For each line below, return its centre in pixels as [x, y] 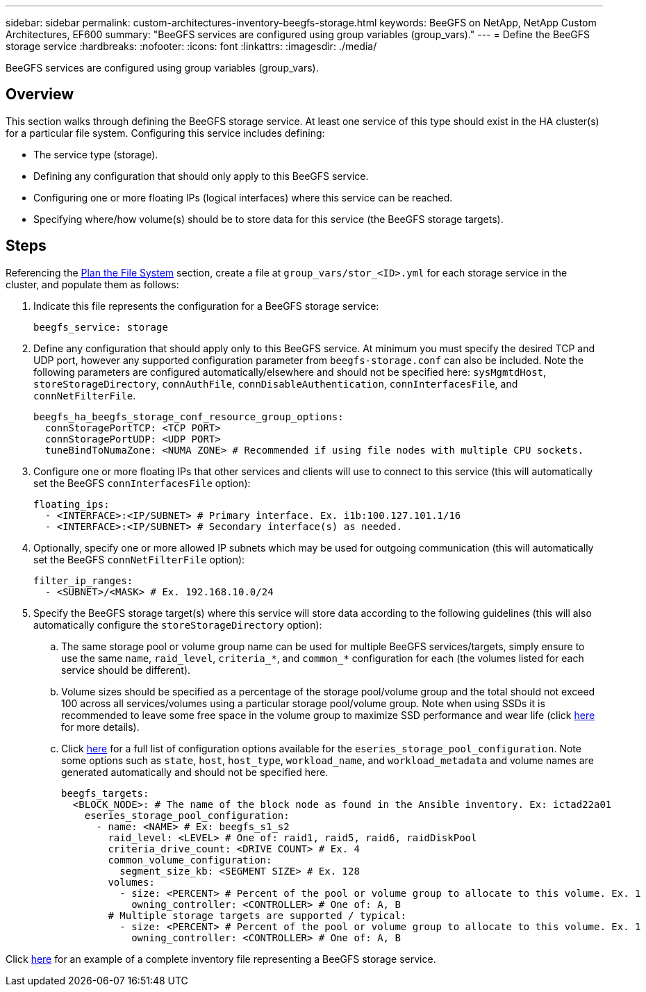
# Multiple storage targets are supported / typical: [257, 915]
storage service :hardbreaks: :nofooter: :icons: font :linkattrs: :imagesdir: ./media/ [191, 46]
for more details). [100, 727]
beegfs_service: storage [101, 327]
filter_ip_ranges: [83, 580]
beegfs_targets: [105, 793]
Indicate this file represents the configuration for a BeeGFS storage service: [206, 306]
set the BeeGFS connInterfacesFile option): [142, 483]
